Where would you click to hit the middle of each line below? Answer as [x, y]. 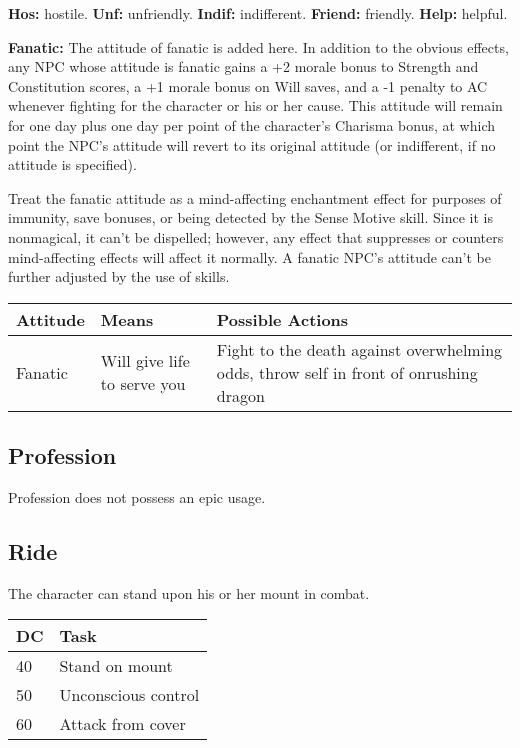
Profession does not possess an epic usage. [137, 496]
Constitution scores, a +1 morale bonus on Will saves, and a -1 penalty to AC [248, 85]
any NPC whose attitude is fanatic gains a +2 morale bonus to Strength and [243, 66]
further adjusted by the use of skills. [119, 276]
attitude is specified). [72, 164]
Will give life [145, 361]
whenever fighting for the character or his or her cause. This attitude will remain [255, 105]
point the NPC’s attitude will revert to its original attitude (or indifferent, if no [252, 144]
